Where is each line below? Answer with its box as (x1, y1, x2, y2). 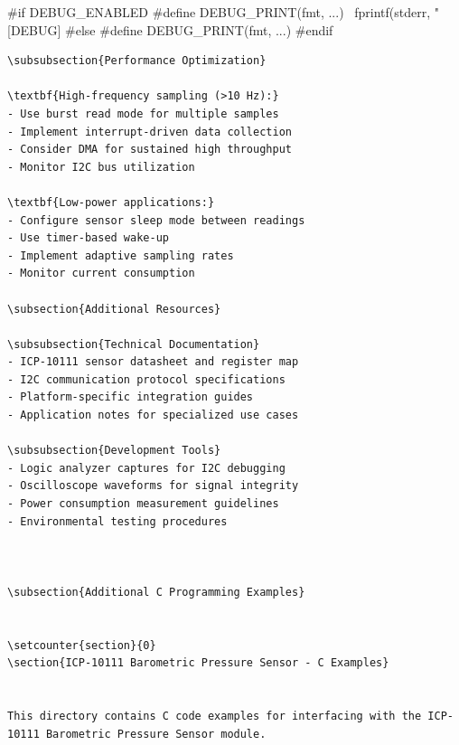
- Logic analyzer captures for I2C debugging (7, 461, 286, 475)
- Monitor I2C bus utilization (7, 160, 195, 174)
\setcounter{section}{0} (7, 638, 156, 652)
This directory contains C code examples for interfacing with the (7, 710, 422, 723)
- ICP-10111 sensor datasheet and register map (7, 355, 299, 369)
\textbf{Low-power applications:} (7, 195, 215, 209)
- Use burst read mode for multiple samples (7, 107, 279, 120)
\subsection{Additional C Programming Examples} (7, 586, 305, 599)
